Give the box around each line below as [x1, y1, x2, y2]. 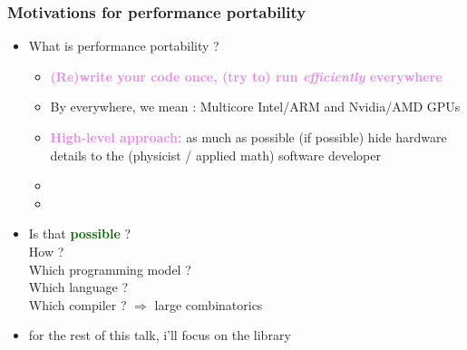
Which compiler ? [28, 295, 127, 314]
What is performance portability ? [28, 36, 219, 55]
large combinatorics [154, 295, 263, 314]
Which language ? [28, 277, 129, 297]
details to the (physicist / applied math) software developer [50, 145, 381, 164]
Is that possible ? [28, 224, 131, 243]
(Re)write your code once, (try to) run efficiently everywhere [50, 66, 443, 85]
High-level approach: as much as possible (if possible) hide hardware [50, 128, 447, 146]
